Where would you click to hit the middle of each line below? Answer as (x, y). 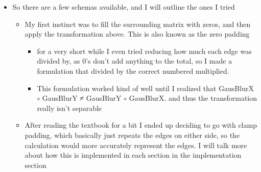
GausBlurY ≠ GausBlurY (82, 98)
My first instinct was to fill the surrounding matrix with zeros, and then (138, 24)
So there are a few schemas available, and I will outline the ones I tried (124, 7)
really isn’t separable (69, 108)
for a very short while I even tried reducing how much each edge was (144, 51)
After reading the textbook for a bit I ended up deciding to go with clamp (141, 125)
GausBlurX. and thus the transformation (193, 98)
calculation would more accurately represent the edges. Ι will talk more (136, 145)
